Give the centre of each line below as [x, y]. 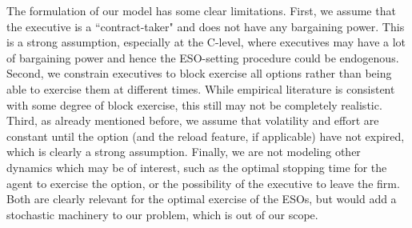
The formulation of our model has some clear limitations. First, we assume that [201, 10]
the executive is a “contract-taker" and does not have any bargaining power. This [206, 26]
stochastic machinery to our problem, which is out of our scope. [162, 214]
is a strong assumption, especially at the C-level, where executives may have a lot [206, 42]
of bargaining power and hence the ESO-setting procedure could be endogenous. [203, 57]
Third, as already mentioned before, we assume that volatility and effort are [193, 120]
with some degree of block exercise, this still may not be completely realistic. [194, 104]
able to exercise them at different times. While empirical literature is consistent [201, 88]
